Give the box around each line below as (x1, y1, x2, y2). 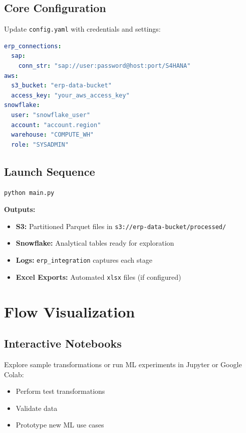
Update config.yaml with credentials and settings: (4, 24, 161, 34)
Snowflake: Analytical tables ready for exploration (16, 238, 174, 248)
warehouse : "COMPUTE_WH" (11, 131, 94, 139)
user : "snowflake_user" (11, 112, 90, 119)
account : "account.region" (11, 121, 101, 129)
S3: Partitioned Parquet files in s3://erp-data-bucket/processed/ (16, 221, 226, 231)
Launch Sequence (4, 163, 95, 179)
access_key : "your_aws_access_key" (11, 91, 130, 99)
